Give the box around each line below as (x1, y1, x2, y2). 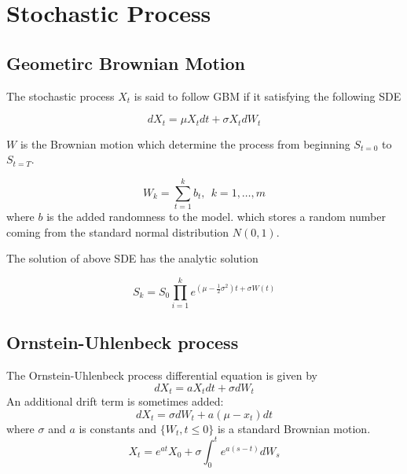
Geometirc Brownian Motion (6, 50, 246, 75)
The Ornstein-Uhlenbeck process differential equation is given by (6, 367, 317, 384)
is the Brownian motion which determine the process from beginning (20, 135, 350, 152)
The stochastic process (6, 87, 115, 104)
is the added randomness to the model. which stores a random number (46, 208, 386, 224)
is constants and (79, 420, 157, 436)
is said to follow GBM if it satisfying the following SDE (134, 87, 401, 104)
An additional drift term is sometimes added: (6, 393, 224, 410)
